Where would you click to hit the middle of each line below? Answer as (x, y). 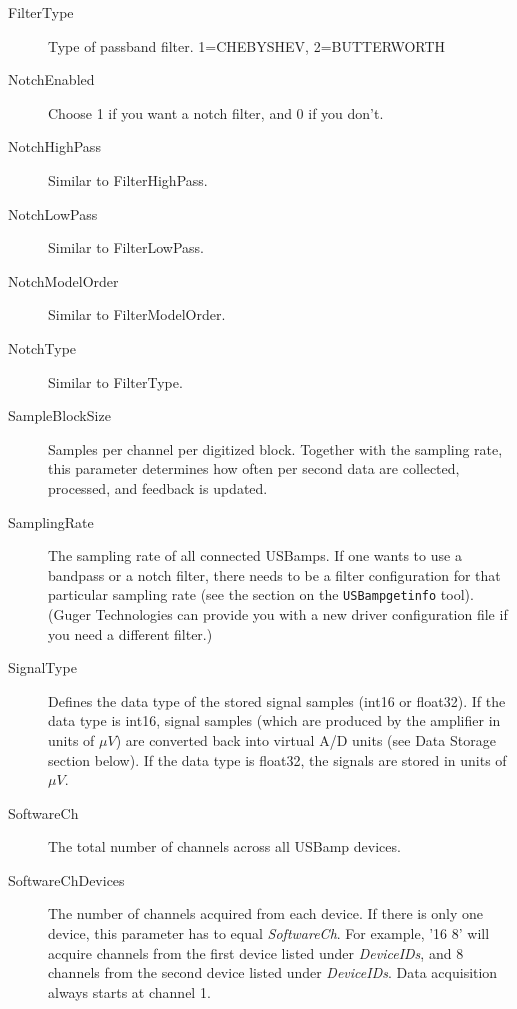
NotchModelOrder (63, 280)
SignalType (42, 667)
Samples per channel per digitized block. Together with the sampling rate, (275, 448)
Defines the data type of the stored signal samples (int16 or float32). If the (277, 700)
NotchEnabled (51, 79)
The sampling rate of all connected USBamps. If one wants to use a (255, 555)
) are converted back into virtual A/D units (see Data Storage (305, 739)
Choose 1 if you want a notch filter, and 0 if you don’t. (216, 112)
